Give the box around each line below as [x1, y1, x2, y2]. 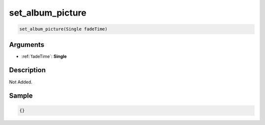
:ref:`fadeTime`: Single [21, 53, 67, 59]
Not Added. [9, 79, 33, 85]
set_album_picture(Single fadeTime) [19, 26, 108, 32]
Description [9, 66, 46, 74]
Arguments [9, 41, 45, 49]
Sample [9, 92, 33, 100]
